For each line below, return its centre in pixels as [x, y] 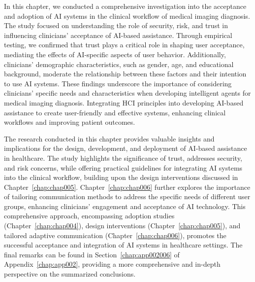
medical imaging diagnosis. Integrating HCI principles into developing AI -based [124, 102]
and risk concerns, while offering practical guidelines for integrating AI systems [123, 167]
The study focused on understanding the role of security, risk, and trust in [116, 25]
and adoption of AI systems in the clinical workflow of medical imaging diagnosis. [127, 16]
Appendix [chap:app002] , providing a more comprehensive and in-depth [112, 264]
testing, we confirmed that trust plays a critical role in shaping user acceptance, [124, 45]
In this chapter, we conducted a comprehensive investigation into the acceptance [125, 6]
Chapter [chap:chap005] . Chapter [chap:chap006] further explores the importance [127, 187]
